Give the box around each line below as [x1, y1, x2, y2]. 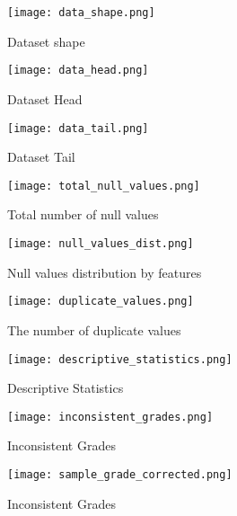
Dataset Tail [7, 147, 75, 166]
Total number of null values [7, 205, 159, 224]
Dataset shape [7, 31, 85, 50]
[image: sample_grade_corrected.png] [7, 468, 233, 481]
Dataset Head [7, 89, 83, 108]
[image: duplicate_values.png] [7, 295, 194, 308]
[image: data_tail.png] [7, 121, 149, 135]
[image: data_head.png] [7, 64, 149, 77]
